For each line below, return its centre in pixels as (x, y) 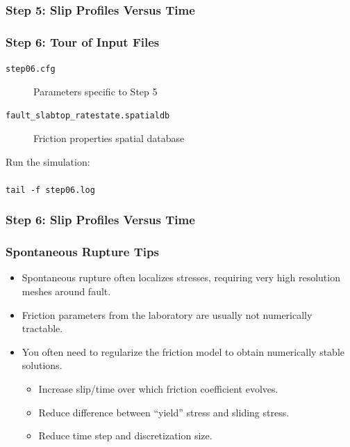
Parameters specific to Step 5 (95, 91)
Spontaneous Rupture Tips (82, 252)
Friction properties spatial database (109, 138)
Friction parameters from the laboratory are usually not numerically (167, 314)
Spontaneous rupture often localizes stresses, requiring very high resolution (181, 277)
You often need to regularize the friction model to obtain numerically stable (183, 351)
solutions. (42, 365)
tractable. (42, 328)
